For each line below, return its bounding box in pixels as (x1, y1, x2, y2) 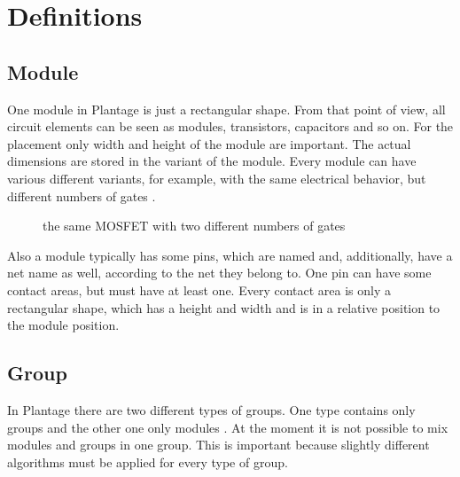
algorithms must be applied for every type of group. (7, 452, 288, 471)
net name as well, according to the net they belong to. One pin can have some (7, 263, 432, 282)
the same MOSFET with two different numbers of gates (43, 216, 346, 235)
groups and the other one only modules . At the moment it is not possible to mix (7, 418, 448, 436)
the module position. (7, 316, 120, 334)
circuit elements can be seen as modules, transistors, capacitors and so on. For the (7, 117, 454, 136)
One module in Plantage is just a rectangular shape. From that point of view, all (7, 99, 446, 118)
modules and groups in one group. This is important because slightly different (7, 435, 430, 454)
